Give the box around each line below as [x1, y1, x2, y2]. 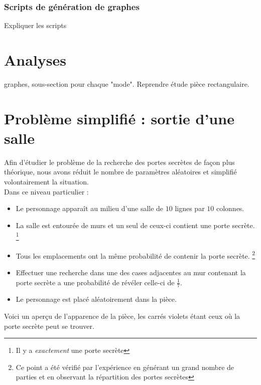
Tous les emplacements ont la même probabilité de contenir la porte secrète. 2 [16, 249, 255, 261]
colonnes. [216, 203, 244, 214]
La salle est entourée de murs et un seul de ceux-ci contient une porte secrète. [16, 220, 255, 230]
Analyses [4, 50, 66, 70]
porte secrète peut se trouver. [4, 320, 94, 331]
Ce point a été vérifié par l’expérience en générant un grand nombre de [16, 361, 234, 372]
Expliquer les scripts [4, 20, 67, 31]
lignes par [175, 203, 205, 214]
